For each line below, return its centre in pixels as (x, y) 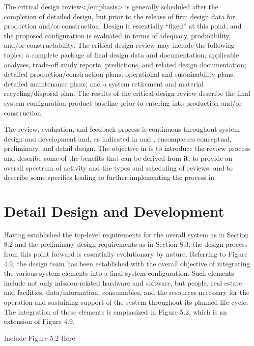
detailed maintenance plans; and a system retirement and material (104, 83)
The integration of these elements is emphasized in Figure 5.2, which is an (115, 311)
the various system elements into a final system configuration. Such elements (119, 273)
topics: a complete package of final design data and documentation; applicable (122, 54)
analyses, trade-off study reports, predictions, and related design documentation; (125, 64)
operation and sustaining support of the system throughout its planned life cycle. (126, 302)
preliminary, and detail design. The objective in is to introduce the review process (127, 148)
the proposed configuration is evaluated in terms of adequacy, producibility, (117, 35)
